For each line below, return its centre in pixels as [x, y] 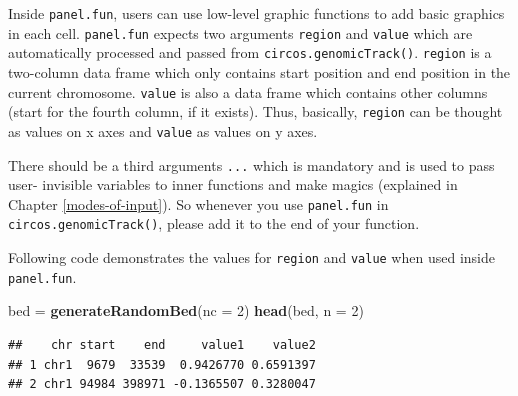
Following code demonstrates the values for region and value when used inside [251, 257]
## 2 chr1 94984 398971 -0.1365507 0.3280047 [162, 384]
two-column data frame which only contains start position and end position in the [259, 71]
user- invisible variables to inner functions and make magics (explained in [233, 184]
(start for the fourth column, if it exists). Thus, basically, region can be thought [255, 111]
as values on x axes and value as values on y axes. [163, 130]
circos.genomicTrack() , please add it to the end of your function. [214, 223]
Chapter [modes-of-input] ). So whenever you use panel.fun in [198, 203]
